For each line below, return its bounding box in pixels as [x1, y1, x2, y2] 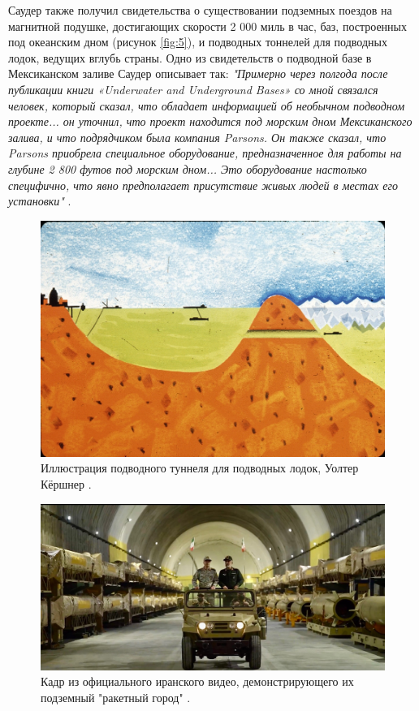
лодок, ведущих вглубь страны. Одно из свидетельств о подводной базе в [8, 49, 372, 66]
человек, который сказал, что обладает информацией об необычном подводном [8, 97, 405, 114]
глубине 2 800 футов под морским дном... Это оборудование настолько [8, 160, 367, 177]
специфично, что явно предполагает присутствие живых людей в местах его [8, 176, 398, 193]
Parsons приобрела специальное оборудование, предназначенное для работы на [8, 144, 402, 162]
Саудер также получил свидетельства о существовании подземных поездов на [8, 2, 392, 18]
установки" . [8, 192, 71, 209]
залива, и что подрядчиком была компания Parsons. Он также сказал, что [8, 128, 387, 145]
